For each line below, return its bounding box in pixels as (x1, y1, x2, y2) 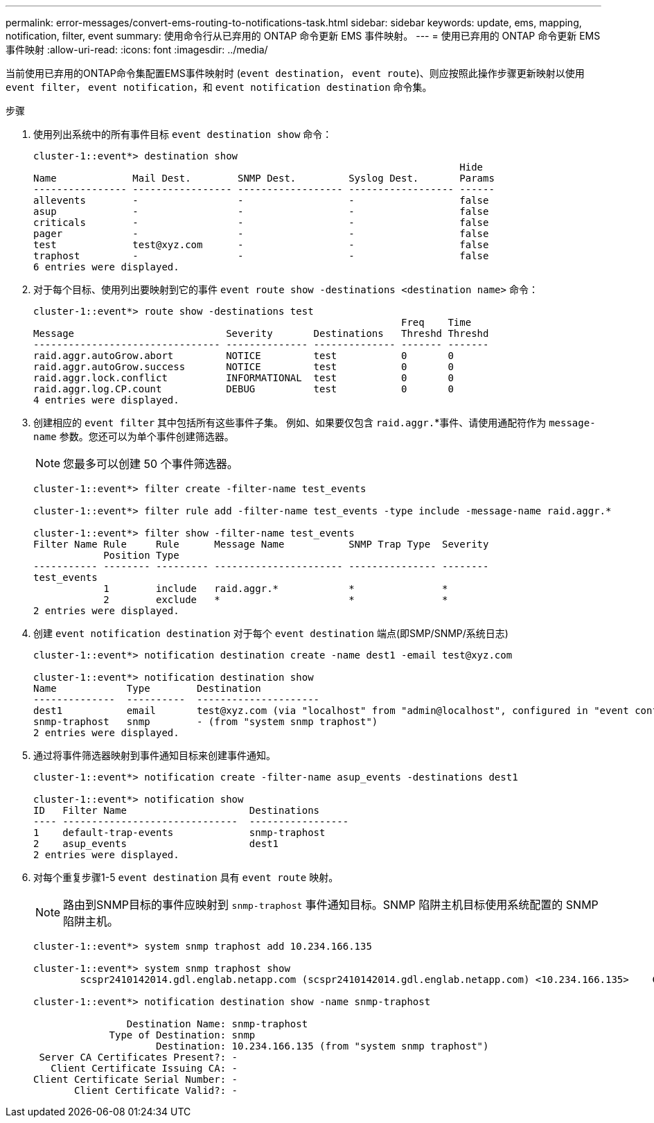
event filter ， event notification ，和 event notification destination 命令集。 (6, 81, 432, 93)
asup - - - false (33, 206, 489, 217)
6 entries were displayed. (33, 261, 179, 272)
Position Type (103, 550, 179, 561)
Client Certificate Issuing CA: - (51, 1063, 238, 1074)
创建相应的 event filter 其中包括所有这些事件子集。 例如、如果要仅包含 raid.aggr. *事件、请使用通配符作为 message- (33, 417, 596, 428)
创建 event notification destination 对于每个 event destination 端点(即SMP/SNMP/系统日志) (33, 627, 509, 639)
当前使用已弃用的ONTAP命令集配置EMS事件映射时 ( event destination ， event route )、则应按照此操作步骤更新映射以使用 (6, 67, 585, 79)
